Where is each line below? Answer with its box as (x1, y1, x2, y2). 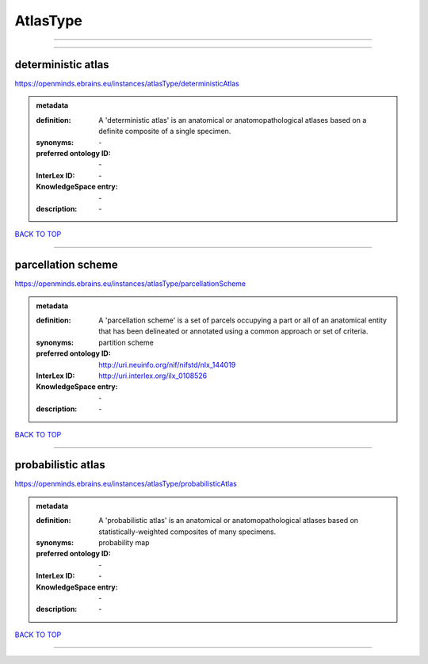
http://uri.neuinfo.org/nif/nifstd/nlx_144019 (98, 360, 236, 369)
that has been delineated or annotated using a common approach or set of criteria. (98, 326, 369, 336)
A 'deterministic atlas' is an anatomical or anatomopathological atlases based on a (98, 115, 367, 124)
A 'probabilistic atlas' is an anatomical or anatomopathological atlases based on (98, 516, 359, 525)
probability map (98, 538, 150, 548)
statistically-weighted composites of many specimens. (98, 527, 277, 536)
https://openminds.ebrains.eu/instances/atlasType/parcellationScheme (14, 279, 246, 288)
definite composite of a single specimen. (98, 127, 231, 136)
